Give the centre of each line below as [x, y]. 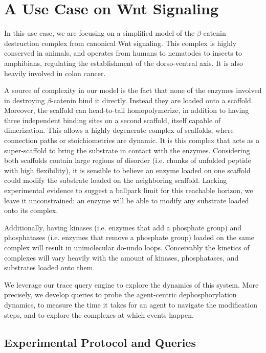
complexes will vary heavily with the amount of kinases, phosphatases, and [121, 257]
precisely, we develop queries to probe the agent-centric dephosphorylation [120, 295]
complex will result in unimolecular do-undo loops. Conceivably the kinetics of [127, 247]
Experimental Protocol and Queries [100, 342]
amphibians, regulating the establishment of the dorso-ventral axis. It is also [124, 63]
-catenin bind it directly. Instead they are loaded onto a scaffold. [152, 100]
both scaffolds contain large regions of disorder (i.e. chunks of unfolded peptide [128, 160]
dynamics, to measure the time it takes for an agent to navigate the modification [131, 304]
